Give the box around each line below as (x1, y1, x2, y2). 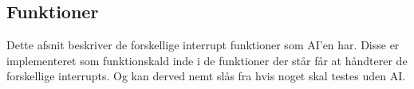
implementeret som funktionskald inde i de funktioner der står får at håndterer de (6, 52, 408, 68)
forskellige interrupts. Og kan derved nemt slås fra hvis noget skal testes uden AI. (6, 68, 406, 84)
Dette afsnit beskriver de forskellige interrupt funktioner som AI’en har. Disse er (6, 37, 400, 53)
